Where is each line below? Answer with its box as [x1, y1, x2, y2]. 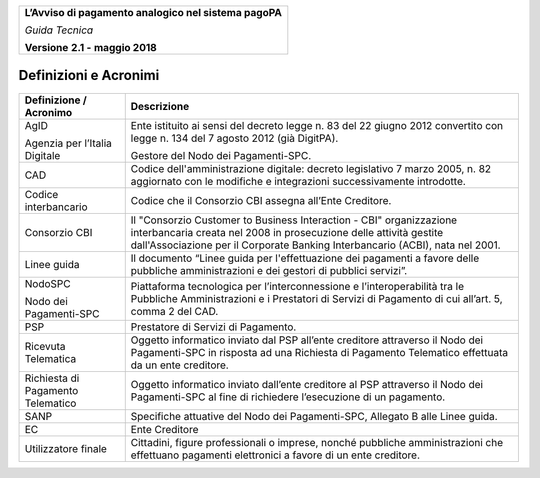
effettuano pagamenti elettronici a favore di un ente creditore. [130, 448, 420, 462]
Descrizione [130, 99, 190, 113]
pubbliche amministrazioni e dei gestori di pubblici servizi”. [130, 263, 408, 277]
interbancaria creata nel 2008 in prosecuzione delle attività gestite [130, 225, 444, 239]
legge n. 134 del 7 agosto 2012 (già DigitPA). [130, 131, 339, 145]
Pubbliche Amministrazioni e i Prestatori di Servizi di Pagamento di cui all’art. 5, [130, 291, 503, 305]
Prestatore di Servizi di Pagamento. [130, 320, 297, 334]
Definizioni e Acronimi [18, 67, 160, 84]
